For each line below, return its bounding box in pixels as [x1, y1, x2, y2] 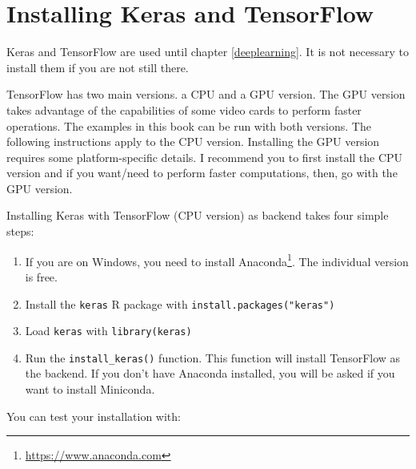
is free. [25, 268, 58, 285]
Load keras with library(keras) [25, 322, 192, 339]
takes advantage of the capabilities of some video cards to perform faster [6, 101, 362, 118]
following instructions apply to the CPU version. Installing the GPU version [6, 133, 380, 150]
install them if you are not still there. [6, 59, 189, 75]
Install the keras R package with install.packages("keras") [25, 295, 335, 312]
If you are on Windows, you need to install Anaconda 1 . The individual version [25, 250, 409, 269]
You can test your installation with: [6, 407, 181, 424]
